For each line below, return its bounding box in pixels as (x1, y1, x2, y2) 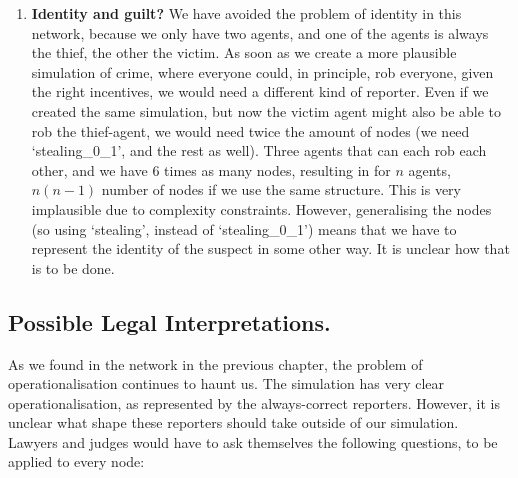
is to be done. (31, 257, 115, 278)
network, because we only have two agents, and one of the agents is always (31, 22, 489, 43)
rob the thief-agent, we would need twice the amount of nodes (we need (31, 120, 470, 141)
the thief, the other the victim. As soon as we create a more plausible (31, 42, 457, 63)
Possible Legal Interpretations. (8, 306, 331, 337)
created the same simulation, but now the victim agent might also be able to (31, 100, 502, 121)
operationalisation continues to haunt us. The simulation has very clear (8, 373, 445, 394)
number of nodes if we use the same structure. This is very (101, 179, 461, 200)
